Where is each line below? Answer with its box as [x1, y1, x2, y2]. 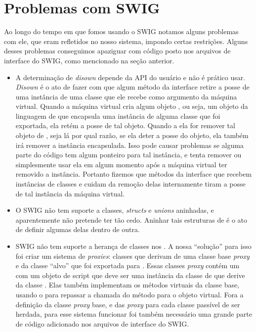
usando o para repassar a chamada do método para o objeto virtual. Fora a [15, 289, 244, 299]
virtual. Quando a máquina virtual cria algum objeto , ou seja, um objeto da [15, 101, 248, 111]
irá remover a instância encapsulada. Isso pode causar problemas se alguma [15, 140, 244, 150]
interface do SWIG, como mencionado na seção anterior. [4, 55, 174, 65]
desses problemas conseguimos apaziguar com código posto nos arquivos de [4, 46, 231, 56]
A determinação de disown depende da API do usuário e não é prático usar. [15, 72, 246, 82]
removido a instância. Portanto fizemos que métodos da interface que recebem [15, 169, 252, 179]
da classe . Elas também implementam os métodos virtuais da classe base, [15, 280, 240, 290]
